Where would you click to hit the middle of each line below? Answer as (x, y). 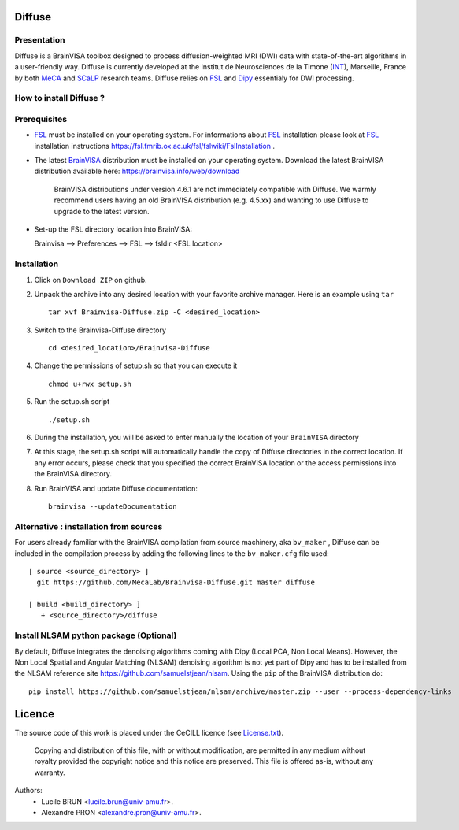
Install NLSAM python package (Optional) (96, 635)
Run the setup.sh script (72, 402)
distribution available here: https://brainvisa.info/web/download (137, 171)
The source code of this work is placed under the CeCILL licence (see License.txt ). (149, 732)
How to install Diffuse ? (60, 98)
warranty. (50, 773)
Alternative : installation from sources (89, 526)
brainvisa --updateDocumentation (113, 506)
